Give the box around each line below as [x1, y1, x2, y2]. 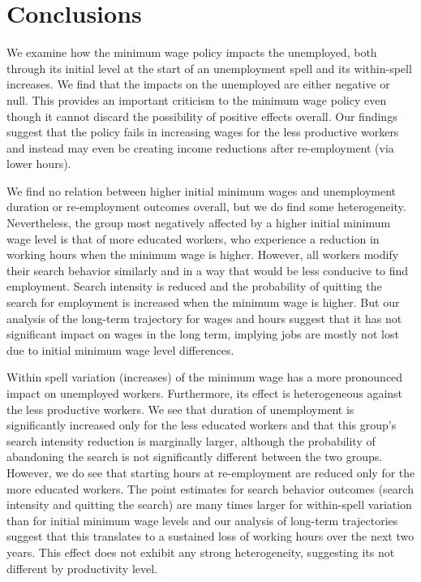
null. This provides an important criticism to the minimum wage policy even [6, 91, 387, 108]
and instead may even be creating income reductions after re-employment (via [6, 139, 394, 156]
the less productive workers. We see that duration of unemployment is [6, 400, 354, 417]
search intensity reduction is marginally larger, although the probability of [6, 432, 376, 449]
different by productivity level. [6, 559, 157, 576]
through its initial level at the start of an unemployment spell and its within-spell [6, 59, 412, 76]
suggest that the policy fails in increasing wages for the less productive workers [6, 123, 399, 140]
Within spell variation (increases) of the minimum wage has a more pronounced [6, 369, 403, 386]
